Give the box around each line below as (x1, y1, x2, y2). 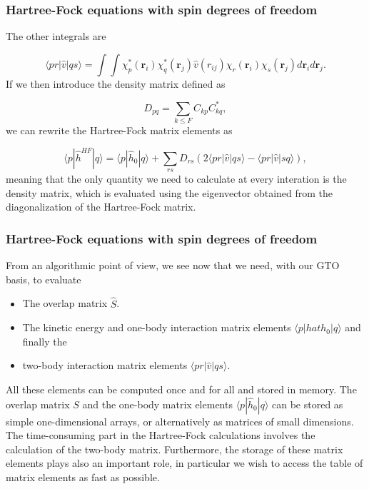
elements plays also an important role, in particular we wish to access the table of (6, 455, 363, 470)
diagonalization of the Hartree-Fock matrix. (6, 199, 196, 214)
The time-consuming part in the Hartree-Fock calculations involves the (6, 428, 315, 443)
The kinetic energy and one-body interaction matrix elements (22, 320, 291, 335)
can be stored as (272, 396, 343, 411)
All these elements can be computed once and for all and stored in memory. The (6, 382, 357, 396)
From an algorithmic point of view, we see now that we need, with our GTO (6, 258, 340, 273)
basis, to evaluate (6, 271, 81, 286)
